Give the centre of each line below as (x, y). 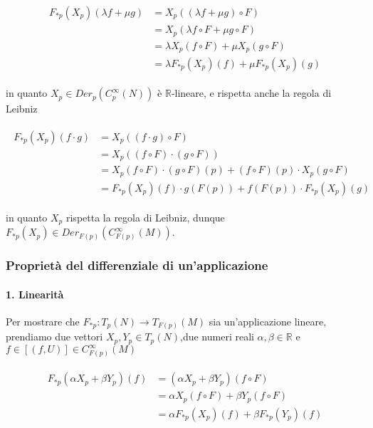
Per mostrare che (43, 321)
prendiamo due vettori (54, 336)
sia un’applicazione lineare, (268, 321)
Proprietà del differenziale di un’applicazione (137, 265)
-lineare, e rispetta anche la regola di (251, 93)
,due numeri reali (217, 336)
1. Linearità (35, 294)
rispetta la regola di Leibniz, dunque (145, 217)
